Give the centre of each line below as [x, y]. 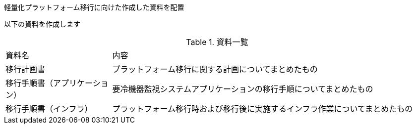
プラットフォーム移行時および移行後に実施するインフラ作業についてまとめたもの [263, 109]
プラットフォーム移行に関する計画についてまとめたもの [215, 69]
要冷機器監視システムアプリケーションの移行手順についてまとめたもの [243, 89]
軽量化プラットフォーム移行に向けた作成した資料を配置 [94, 7]
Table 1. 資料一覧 [217, 42]
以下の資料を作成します [42, 24]
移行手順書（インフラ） [49, 109]
